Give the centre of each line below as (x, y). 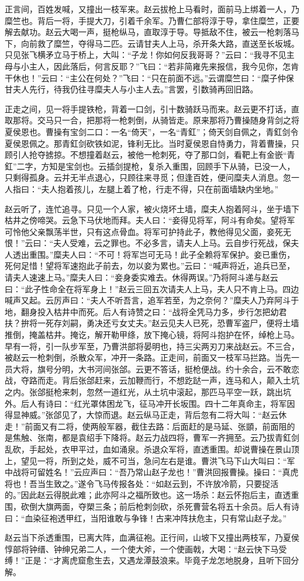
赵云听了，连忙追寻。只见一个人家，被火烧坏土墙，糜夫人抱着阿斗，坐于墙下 (152, 208)
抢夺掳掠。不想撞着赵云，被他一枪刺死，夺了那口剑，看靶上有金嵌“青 (162, 155)
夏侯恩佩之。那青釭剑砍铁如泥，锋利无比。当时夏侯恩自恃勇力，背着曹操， (148, 143)
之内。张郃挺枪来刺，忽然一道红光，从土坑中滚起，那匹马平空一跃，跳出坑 (148, 392)
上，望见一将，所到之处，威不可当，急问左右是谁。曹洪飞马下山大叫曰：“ (146, 460)
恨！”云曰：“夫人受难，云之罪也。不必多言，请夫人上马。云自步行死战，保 (148, 243)
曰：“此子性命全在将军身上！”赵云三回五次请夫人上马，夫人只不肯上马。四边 (152, 288)
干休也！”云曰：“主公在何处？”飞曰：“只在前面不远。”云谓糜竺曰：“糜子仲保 (149, 77)
